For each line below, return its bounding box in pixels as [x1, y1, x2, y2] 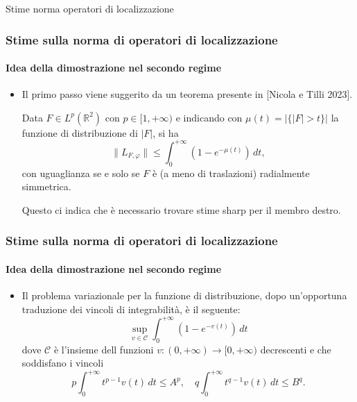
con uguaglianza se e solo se [21, 165, 140, 180]
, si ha [153, 125, 179, 140]
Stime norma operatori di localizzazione [6, 1, 174, 15]
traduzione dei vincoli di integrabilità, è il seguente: [21, 301, 241, 316]
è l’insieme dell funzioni [53, 342, 154, 356]
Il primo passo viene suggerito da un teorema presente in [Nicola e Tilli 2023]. [21, 87, 353, 101]
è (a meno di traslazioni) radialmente [152, 165, 310, 180]
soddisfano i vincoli [21, 355, 104, 370]
